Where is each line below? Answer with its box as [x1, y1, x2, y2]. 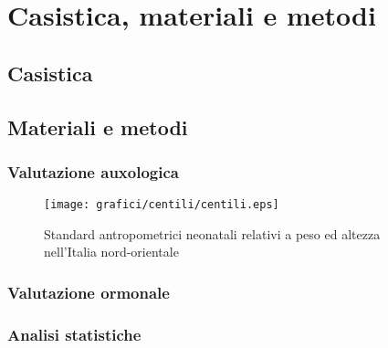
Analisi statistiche [7, 322, 142, 345]
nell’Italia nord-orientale [44, 242, 179, 261]
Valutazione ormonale [7, 280, 170, 303]
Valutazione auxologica [7, 160, 179, 183]
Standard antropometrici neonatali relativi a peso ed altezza [44, 224, 381, 243]
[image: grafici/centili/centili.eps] [44, 198, 279, 212]
